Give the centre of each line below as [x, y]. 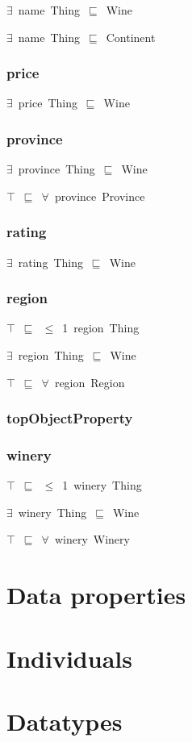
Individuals [69, 658]
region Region [90, 382]
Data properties [96, 595]
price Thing [48, 103]
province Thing [56, 169]
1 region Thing [101, 328]
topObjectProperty [70, 418]
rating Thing [50, 262]
